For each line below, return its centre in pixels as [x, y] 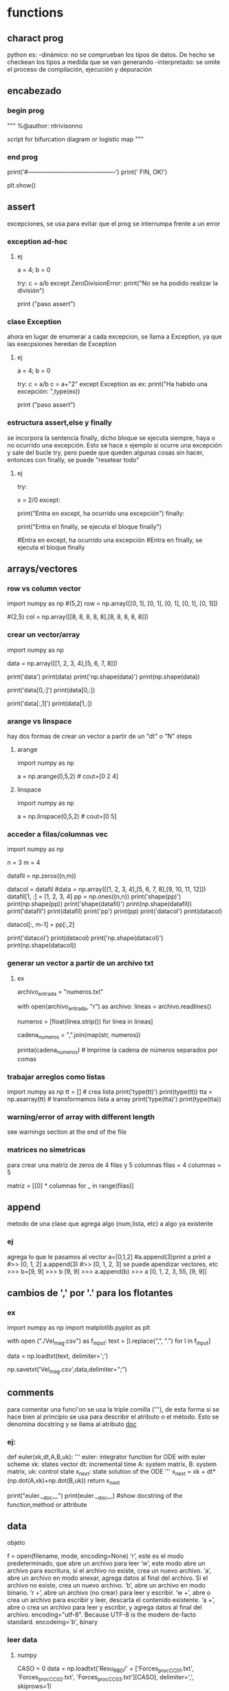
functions [35, 13]
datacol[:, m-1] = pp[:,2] [41, 925]
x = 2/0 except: [39, 500]
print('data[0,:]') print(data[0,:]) [51, 690]
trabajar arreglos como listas [56, 1077]
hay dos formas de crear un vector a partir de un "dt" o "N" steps [100, 736]
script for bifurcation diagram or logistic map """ [76, 139]
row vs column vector [44, 589]
